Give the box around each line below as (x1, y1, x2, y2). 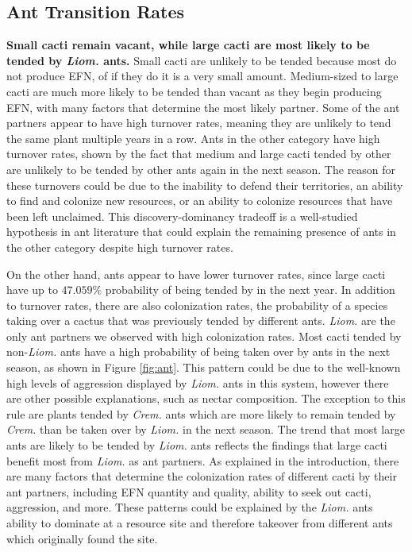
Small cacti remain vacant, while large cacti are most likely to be (6, 37, 370, 53)
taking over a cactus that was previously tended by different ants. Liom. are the (6, 312, 395, 329)
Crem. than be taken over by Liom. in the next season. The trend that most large (6, 421, 405, 438)
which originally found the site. (6, 530, 158, 546)
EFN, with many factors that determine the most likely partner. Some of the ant (6, 98, 400, 115)
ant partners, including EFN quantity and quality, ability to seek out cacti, (6, 483, 372, 500)
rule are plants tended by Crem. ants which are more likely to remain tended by (6, 405, 396, 422)
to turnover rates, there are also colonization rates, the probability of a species (6, 296, 388, 313)
